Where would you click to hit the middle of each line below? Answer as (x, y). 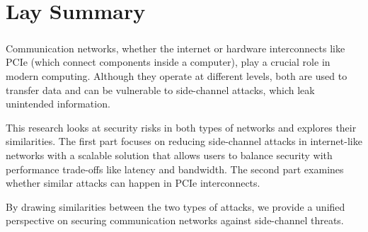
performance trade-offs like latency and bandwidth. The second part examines (175, 169)
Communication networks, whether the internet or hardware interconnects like (176, 48)
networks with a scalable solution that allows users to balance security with (169, 155)
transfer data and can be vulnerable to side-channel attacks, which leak (160, 89)
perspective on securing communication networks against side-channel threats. (175, 220)
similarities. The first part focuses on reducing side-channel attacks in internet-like (184, 141)
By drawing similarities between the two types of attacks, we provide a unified (176, 206)
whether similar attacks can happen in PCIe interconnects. (133, 183)
